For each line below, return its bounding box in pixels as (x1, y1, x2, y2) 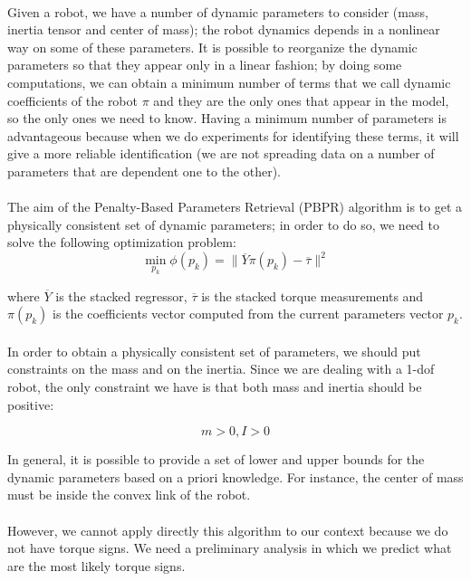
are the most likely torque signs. (7, 556, 186, 575)
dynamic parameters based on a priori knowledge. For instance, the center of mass (7, 467, 464, 486)
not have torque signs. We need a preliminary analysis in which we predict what (7, 538, 452, 557)
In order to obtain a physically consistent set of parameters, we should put (7, 341, 421, 360)
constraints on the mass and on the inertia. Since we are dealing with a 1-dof (7, 359, 435, 378)
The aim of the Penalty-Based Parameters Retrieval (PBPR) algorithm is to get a (7, 197, 462, 216)
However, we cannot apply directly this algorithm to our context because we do (7, 520, 448, 539)
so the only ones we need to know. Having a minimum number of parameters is (7, 109, 447, 128)
